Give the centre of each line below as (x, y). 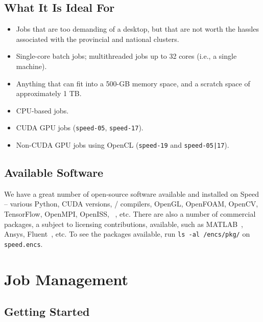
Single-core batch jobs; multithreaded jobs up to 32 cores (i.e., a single (126, 56)
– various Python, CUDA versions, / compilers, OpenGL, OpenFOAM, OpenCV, (131, 204)
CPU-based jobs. (42, 110)
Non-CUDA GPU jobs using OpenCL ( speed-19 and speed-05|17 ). (123, 145)
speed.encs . (23, 244)
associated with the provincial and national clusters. (98, 39)
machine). (31, 66)
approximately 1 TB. (49, 93)
